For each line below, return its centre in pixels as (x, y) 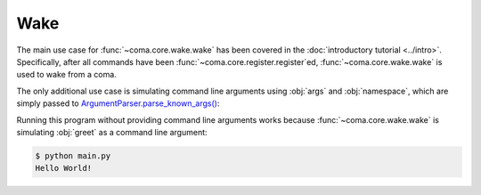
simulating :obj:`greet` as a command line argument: (112, 132)
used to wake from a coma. (67, 75)
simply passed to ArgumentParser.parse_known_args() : (118, 103)
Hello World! (64, 168)
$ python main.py (73, 155)
